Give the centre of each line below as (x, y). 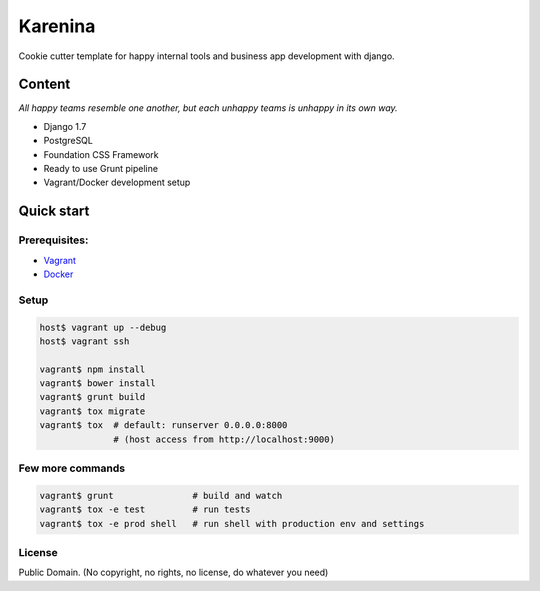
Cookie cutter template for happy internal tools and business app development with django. (206, 56)
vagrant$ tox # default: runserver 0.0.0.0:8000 (163, 425)
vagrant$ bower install (98, 383)
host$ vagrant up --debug (103, 327)
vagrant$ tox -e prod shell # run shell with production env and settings (232, 523)
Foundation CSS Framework (101, 154)
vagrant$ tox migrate (92, 411)
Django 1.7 (65, 126)
